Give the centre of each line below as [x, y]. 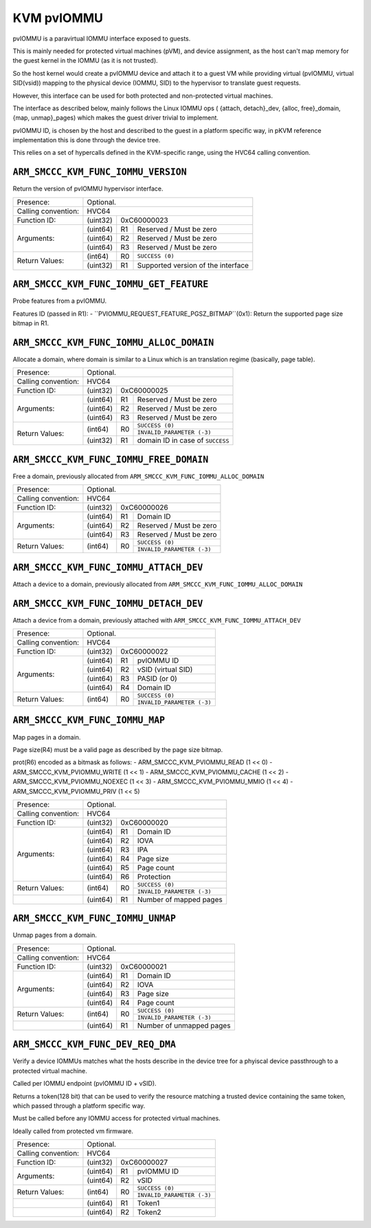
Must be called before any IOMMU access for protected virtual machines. [117, 1119]
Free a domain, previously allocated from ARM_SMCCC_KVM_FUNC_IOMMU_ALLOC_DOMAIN [138, 476]
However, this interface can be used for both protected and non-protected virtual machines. [143, 96]
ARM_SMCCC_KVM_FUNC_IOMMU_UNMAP [94, 919]
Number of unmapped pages [184, 1025]
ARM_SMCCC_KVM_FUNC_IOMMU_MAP [89, 720]
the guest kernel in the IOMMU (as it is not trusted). [85, 61]
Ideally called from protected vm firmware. [73, 1131]
